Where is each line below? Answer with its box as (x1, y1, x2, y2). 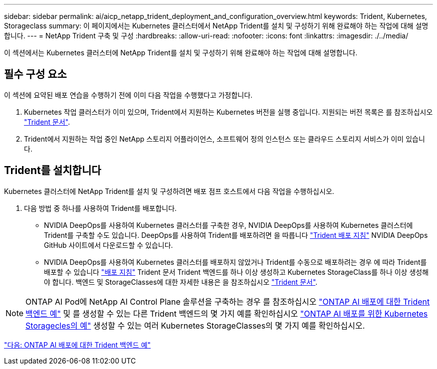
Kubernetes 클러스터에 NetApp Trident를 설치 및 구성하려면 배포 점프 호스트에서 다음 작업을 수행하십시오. (4, 186, 334, 195)
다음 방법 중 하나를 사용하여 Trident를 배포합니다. (24, 203, 177, 212)
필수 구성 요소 (4, 68, 67, 81)
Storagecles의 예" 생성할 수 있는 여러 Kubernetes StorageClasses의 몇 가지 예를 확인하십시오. (25, 320, 365, 331)
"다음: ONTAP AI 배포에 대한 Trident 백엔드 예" (4, 340, 151, 349)
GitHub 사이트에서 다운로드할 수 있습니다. (44, 240, 173, 249)
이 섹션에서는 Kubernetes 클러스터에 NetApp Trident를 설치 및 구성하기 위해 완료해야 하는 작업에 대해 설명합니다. (4, 48, 358, 57)
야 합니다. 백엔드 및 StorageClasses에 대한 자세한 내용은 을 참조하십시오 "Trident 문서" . (44, 277, 318, 286)
